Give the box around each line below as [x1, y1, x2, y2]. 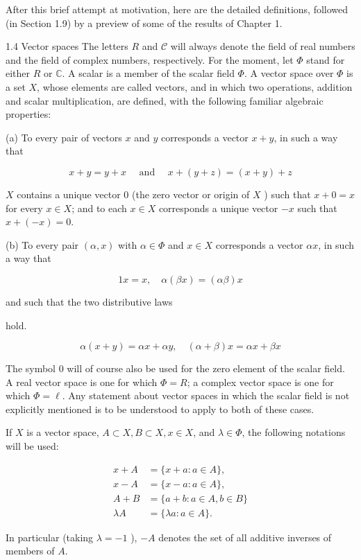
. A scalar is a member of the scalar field [62, 66, 235, 80]
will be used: [6, 439, 59, 453]
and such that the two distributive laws [6, 294, 173, 308]
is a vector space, [26, 425, 99, 439]
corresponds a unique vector [158, 200, 278, 215]
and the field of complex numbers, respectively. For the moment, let [6, 52, 294, 67]
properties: [6, 107, 51, 121]
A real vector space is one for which [6, 374, 158, 389]
